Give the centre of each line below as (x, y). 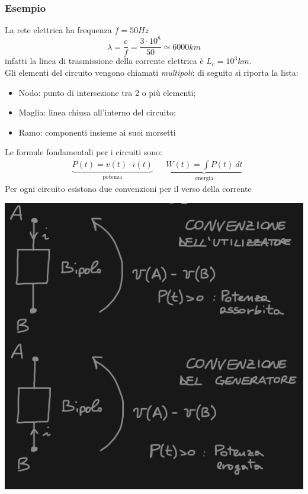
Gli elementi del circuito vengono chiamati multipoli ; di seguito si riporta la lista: (152, 72)
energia (204, 178)
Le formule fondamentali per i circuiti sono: (84, 152)
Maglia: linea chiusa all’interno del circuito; (97, 112)
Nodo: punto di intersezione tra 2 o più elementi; (107, 92)
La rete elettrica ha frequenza (58, 30)
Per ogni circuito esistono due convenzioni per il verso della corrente (128, 189)
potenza (113, 177)
